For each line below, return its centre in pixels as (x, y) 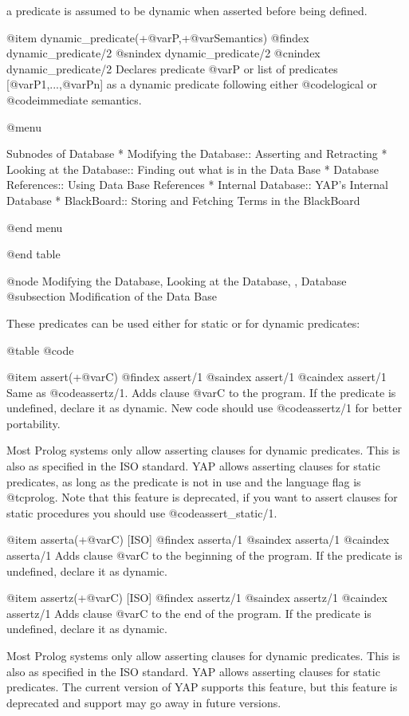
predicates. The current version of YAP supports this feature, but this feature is (202, 687)
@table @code (40, 350)
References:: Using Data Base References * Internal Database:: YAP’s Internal (197, 185)
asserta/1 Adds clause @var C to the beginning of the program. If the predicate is (204, 555)
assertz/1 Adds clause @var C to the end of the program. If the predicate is (189, 613)
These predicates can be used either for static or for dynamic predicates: (183, 323)
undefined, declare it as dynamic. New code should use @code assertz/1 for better (204, 408)
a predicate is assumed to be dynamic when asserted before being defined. (187, 10)
